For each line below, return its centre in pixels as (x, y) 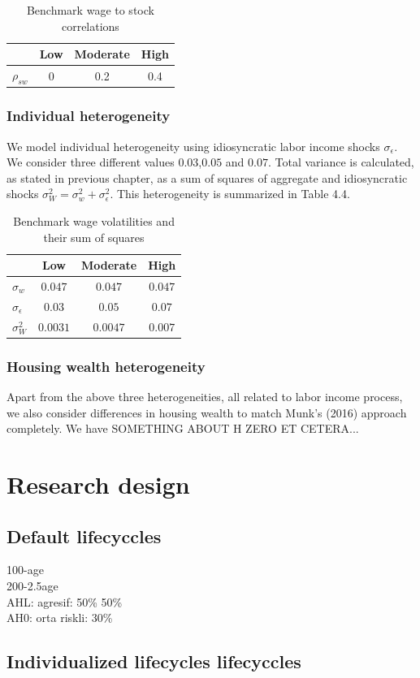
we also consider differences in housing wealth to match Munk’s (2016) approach (207, 412)
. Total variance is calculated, (341, 162)
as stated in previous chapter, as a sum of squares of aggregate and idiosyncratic (207, 177)
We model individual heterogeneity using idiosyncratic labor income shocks (193, 146)
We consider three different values (91, 162)
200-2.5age (32, 585)
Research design (98, 484)
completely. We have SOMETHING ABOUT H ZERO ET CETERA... (183, 428)
